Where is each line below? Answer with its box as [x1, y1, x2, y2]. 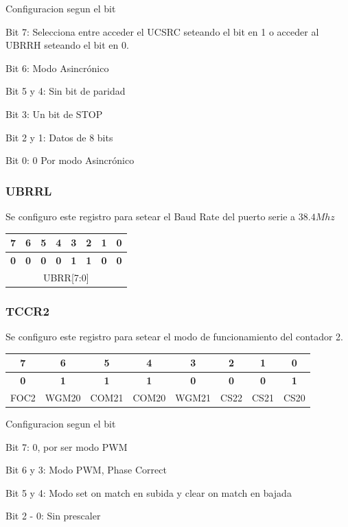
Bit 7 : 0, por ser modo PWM [5, 439, 128, 454]
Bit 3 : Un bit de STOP [5, 106, 103, 121]
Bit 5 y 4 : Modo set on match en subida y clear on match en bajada [5, 485, 292, 500]
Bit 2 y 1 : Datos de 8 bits [5, 130, 113, 144]
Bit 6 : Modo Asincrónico [5, 60, 109, 75]
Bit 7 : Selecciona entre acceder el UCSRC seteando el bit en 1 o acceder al [5, 24, 319, 38]
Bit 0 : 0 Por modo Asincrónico [5, 153, 135, 167]
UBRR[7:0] [43, 270, 89, 284]
